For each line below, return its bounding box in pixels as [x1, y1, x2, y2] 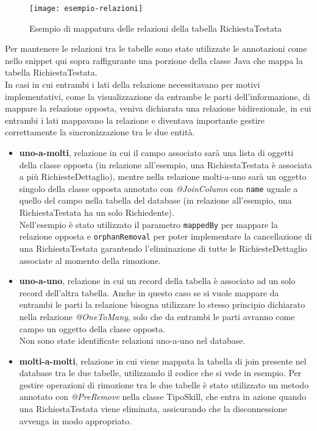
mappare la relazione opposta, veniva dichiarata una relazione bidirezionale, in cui [5, 102, 312, 115]
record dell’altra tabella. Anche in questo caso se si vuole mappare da [19, 286, 279, 299]
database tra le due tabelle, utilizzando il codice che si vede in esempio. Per [19, 366, 302, 379]
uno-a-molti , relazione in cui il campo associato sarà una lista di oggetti [19, 146, 294, 159]
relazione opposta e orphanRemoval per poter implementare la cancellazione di [19, 230, 312, 243]
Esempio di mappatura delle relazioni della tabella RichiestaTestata [29, 21, 282, 34]
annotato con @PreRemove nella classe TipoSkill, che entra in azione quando [19, 390, 307, 403]
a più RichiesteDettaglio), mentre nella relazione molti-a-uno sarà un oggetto [19, 170, 307, 183]
